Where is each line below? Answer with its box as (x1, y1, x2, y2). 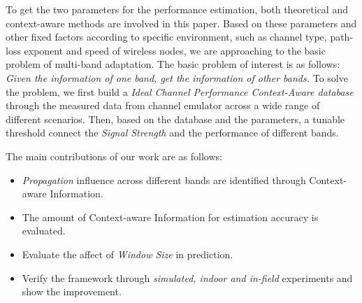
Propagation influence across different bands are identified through (22, 172, 306, 187)
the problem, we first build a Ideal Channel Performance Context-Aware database (6, 84, 354, 99)
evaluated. (22, 223, 66, 238)
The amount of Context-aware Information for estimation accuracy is (22, 209, 319, 224)
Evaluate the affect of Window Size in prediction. (22, 246, 233, 261)
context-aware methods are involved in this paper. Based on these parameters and (6, 15, 357, 30)
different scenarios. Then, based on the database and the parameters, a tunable (6, 111, 345, 126)
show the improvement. (22, 284, 122, 299)
